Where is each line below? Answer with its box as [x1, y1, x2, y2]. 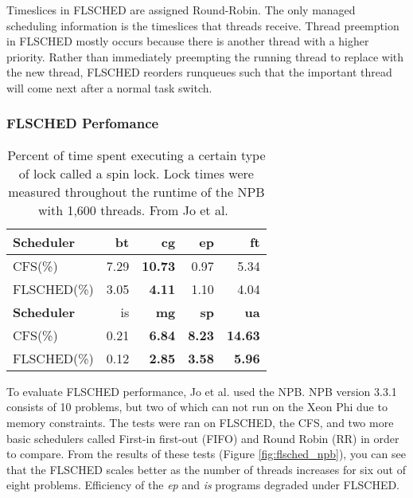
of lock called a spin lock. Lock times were [18, 163, 254, 182]
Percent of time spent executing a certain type [7, 145, 266, 164]
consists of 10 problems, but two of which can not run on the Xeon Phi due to [6, 398, 388, 415]
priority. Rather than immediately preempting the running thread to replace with [6, 48, 404, 65]
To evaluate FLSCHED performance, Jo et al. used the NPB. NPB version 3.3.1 [6, 382, 397, 399]
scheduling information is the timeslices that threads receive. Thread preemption [6, 17, 399, 33]
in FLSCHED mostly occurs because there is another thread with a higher [6, 33, 369, 49]
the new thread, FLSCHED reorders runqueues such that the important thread [6, 64, 392, 80]
